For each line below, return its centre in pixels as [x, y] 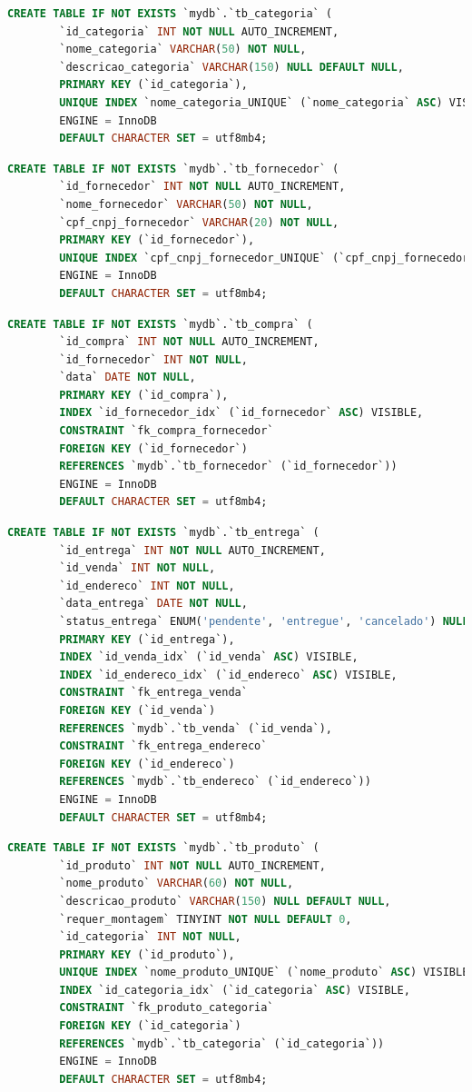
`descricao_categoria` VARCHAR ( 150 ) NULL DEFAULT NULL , [231, 67]
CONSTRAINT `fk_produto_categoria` [167, 1008]
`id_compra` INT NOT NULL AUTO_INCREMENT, [189, 342]
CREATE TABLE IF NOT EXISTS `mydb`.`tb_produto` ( [163, 848]
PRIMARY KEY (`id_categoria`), [153, 85]
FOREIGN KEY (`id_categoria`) [150, 1026]
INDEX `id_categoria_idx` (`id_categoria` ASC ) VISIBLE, [235, 990]
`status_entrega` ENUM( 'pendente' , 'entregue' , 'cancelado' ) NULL [264, 621]
